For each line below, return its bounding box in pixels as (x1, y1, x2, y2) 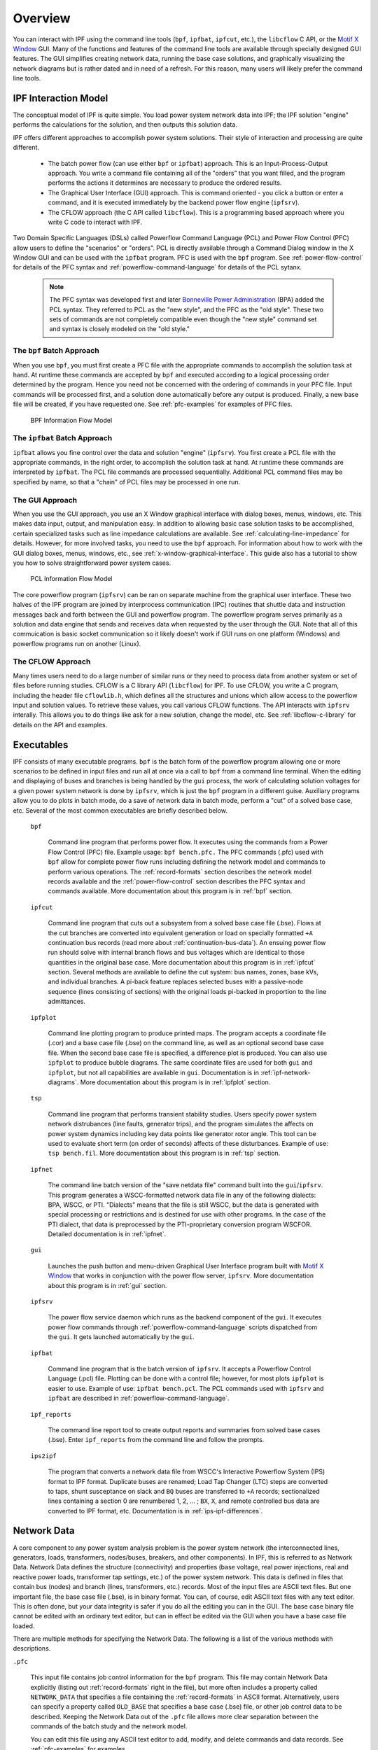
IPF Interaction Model (13, 92, 108, 104)
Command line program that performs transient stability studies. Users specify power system (48, 1109, 317, 1118)
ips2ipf (30, 1452, 57, 1459)
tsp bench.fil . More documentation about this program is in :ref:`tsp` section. (48, 1149, 281, 1158)
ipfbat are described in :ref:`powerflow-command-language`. (48, 1394, 230, 1403)
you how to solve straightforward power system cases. (13, 559, 171, 567)
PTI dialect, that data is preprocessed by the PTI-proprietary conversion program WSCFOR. (48, 1220, 312, 1228)
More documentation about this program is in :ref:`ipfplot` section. (80, 1078, 271, 1086)
